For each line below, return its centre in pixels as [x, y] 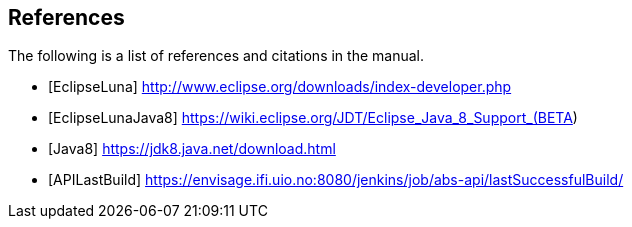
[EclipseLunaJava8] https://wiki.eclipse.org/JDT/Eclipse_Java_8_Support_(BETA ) [313, 118]
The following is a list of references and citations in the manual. [216, 56]
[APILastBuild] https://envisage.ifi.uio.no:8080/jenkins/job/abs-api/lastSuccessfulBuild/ [336, 180]
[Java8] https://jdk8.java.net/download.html [192, 149]
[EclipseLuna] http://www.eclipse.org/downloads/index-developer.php [280, 87]
